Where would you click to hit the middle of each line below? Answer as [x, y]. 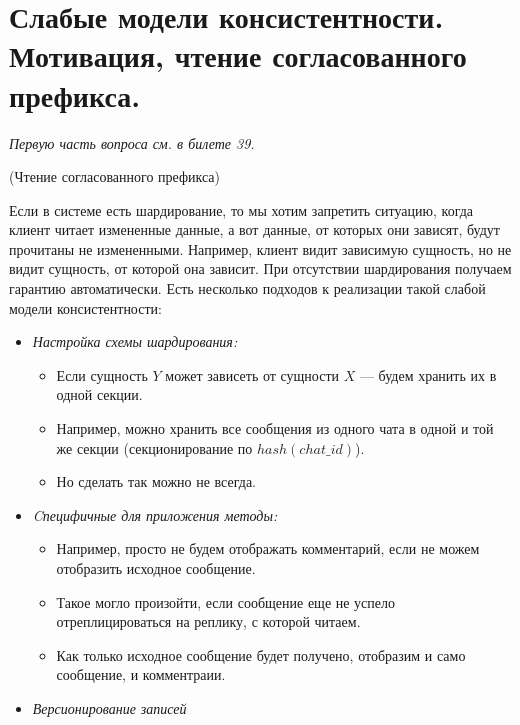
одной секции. [99, 394]
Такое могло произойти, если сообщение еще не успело [226, 601]
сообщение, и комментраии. [141, 674]
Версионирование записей [109, 707]
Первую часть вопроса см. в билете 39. [132, 142]
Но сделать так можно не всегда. [156, 481]
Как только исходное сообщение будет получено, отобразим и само [261, 654]
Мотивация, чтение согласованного [238, 55]
